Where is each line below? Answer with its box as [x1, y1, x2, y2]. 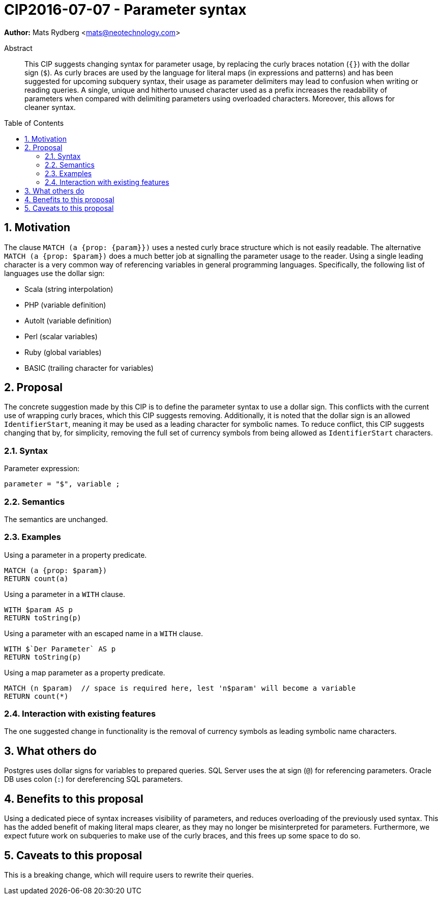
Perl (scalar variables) [24, 332, 98, 341]
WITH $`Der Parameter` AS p [4, 644, 116, 653]
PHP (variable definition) [24, 300, 106, 309]
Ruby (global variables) [24, 347, 102, 357]
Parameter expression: [4, 464, 80, 473]
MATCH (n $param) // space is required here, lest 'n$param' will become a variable [4, 684, 356, 692]
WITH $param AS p [4, 605, 73, 614]
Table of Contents [4, 118, 64, 127]
